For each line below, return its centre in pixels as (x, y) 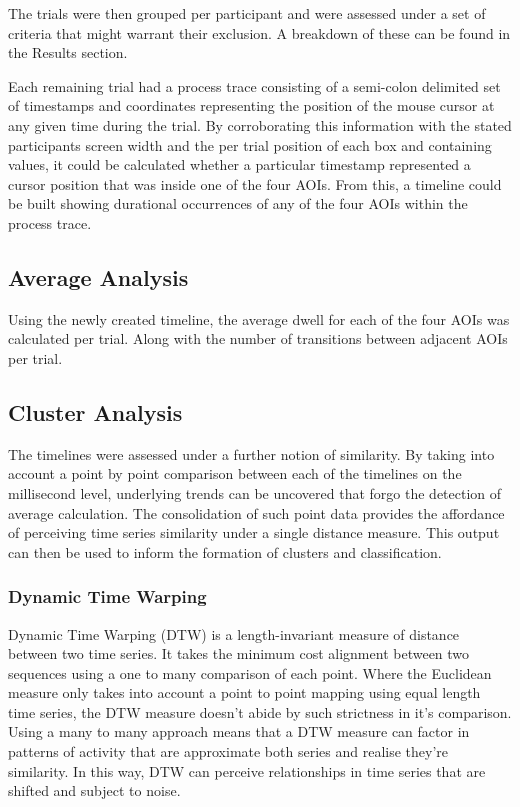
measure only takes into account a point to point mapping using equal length (244, 692)
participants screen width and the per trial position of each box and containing (250, 144)
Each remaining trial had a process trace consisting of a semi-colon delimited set (254, 85)
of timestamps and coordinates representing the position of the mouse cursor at (251, 105)
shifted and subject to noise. (94, 790)
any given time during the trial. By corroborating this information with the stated (260, 124)
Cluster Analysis (95, 411)
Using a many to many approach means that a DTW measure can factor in (239, 731)
